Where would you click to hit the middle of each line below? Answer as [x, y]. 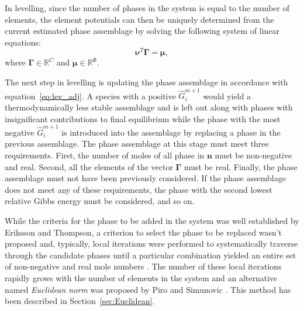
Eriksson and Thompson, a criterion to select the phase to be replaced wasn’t [144, 232]
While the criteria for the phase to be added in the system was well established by [152, 221]
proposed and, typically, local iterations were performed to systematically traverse [151, 243]
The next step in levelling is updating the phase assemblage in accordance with [146, 82]
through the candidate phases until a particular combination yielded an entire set [151, 255]
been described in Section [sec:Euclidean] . [80, 301]
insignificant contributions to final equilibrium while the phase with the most [143, 118]
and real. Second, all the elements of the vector [89, 166]
